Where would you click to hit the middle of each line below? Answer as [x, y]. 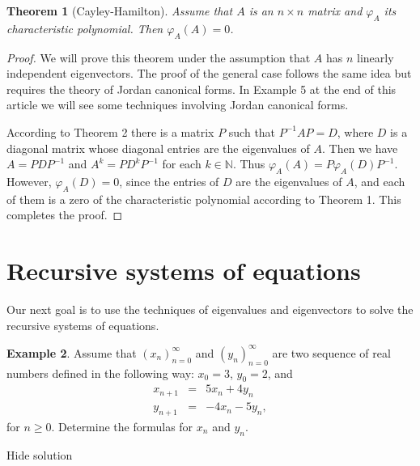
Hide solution [40, 454]
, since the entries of [169, 181]
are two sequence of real [331, 352]
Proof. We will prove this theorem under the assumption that [159, 57]
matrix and [335, 11]
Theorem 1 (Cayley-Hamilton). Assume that [120, 11]
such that [252, 131]
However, [29, 181]
